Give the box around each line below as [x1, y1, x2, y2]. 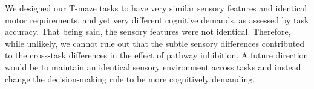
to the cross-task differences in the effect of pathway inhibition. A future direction [5, 49, 309, 61]
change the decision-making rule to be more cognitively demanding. [5, 72, 255, 85]
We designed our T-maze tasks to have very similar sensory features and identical [5, 2, 307, 14]
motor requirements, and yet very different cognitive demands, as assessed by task [5, 13, 309, 26]
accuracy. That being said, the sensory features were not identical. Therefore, [5, 25, 291, 38]
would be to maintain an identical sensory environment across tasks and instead [5, 60, 301, 73]
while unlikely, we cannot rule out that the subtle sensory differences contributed [5, 37, 305, 49]
